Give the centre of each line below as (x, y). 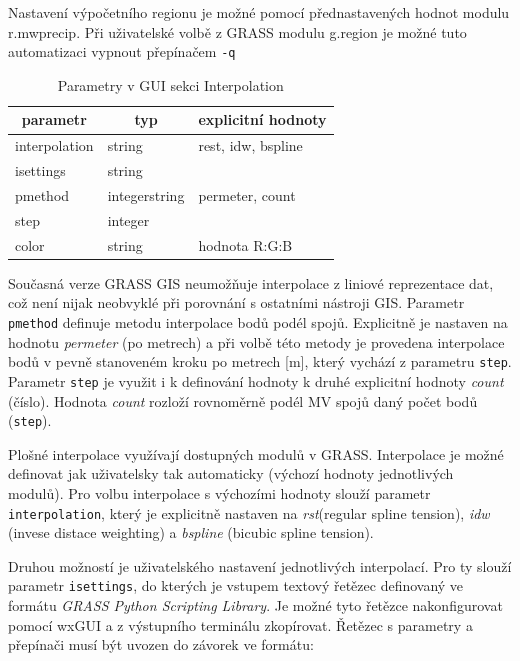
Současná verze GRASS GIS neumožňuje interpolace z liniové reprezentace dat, (251, 282)
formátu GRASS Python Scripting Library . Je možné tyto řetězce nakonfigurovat (255, 605)
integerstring (146, 194)
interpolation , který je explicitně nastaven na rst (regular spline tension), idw (249, 512)
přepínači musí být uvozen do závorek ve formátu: (161, 644)
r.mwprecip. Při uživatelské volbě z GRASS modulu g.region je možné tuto (237, 31)
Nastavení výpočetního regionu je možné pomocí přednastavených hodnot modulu (259, 12)
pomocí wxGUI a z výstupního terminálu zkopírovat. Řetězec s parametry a (240, 624)
